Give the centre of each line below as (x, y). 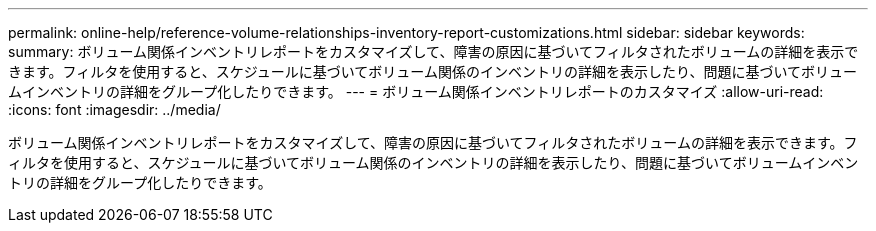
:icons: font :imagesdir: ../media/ (114, 109)
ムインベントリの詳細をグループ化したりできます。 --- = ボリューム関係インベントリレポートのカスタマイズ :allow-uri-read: (416, 91)
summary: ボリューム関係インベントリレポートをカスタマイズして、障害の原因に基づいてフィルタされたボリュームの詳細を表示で (433, 51)
